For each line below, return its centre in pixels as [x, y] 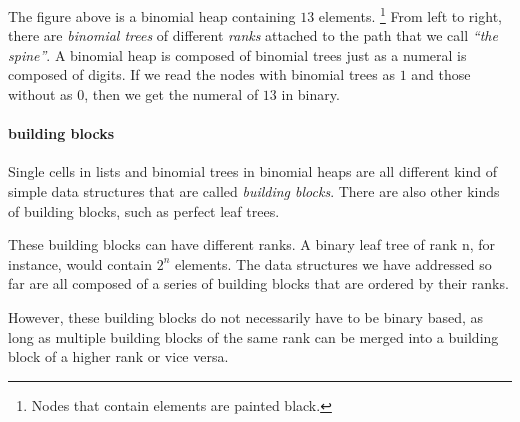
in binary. [310, 94]
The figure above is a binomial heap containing [152, 15]
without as [40, 94]
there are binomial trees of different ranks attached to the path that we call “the [253, 35]
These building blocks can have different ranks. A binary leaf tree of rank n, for [251, 244]
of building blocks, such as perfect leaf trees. [144, 210]
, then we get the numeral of [171, 94]
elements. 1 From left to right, [410, 14]
